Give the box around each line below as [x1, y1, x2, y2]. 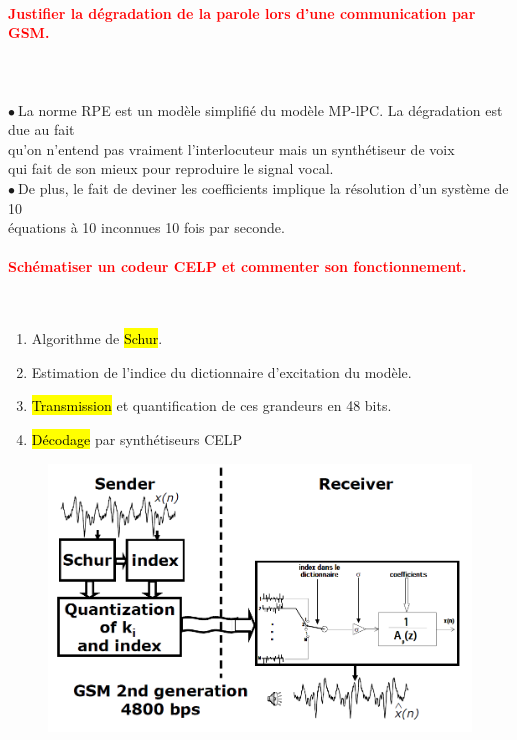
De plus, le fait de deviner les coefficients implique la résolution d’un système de [18, 177, 509, 198]
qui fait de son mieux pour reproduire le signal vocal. [8, 158, 334, 179]
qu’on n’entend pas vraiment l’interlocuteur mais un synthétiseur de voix [8, 138, 455, 159]
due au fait [8, 119, 75, 140]
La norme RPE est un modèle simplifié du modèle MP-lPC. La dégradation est [18, 99, 503, 120]
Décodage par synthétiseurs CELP [31, 428, 243, 449]
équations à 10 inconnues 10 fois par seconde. [8, 217, 285, 238]
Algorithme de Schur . [31, 328, 163, 349]
